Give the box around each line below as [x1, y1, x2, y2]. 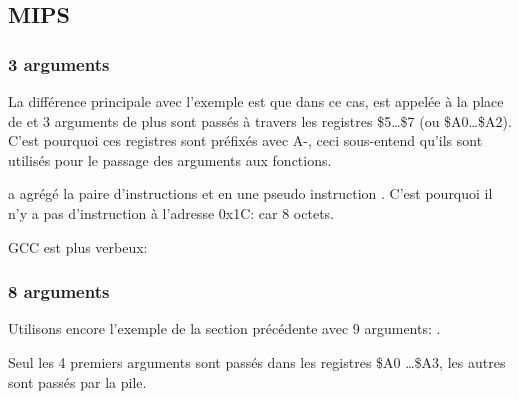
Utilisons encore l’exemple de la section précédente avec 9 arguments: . [8, 318, 441, 339]
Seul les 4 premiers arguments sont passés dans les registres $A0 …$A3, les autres [8, 351, 506, 372]
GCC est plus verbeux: [8, 236, 148, 257]
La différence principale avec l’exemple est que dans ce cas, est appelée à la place [8, 91, 504, 111]
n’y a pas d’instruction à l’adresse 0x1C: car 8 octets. [8, 202, 334, 223]
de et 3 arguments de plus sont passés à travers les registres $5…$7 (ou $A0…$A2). [8, 110, 512, 131]
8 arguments [8, 279, 110, 304]
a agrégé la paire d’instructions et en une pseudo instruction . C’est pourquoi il [8, 183, 493, 204]
